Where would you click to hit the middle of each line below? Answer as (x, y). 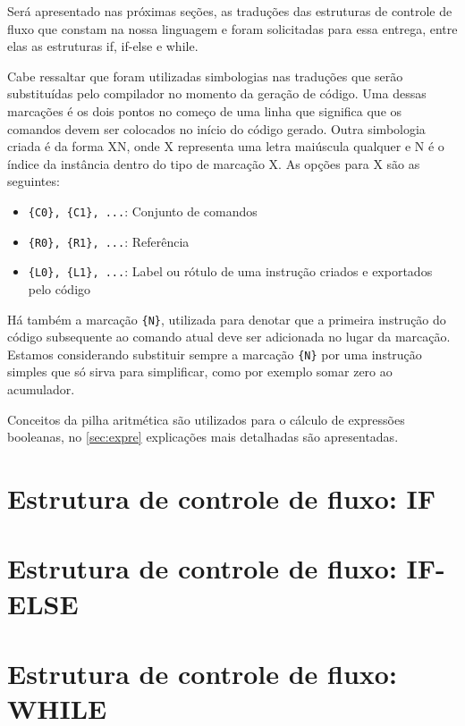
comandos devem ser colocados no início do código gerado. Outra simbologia (216, 128)
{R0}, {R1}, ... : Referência (109, 241)
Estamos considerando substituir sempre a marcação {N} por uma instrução (215, 354)
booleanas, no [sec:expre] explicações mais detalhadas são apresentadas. (203, 437)
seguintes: (34, 181)
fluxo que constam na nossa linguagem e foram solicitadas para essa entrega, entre (232, 28)
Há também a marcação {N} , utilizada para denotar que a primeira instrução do (227, 319)
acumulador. (41, 389)
